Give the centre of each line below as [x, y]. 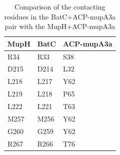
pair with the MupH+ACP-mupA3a [60, 26]
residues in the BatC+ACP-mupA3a [60, 16]
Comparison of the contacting [60, 6]
